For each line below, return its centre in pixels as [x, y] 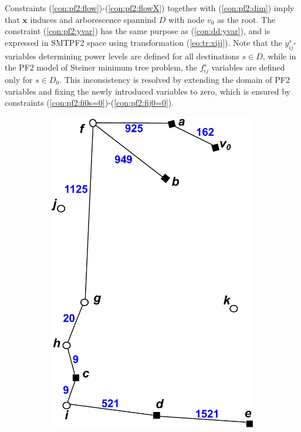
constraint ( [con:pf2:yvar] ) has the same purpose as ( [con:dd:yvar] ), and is [138, 31]
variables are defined [248, 67]
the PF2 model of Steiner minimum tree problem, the [101, 67]
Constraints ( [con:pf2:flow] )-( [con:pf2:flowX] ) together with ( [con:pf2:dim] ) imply [150, 8]
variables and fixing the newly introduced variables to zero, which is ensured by [148, 91]
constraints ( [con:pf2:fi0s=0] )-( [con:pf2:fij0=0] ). [89, 103]
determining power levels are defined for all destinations [139, 56]
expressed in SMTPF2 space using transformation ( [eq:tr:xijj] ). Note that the [143, 42]
